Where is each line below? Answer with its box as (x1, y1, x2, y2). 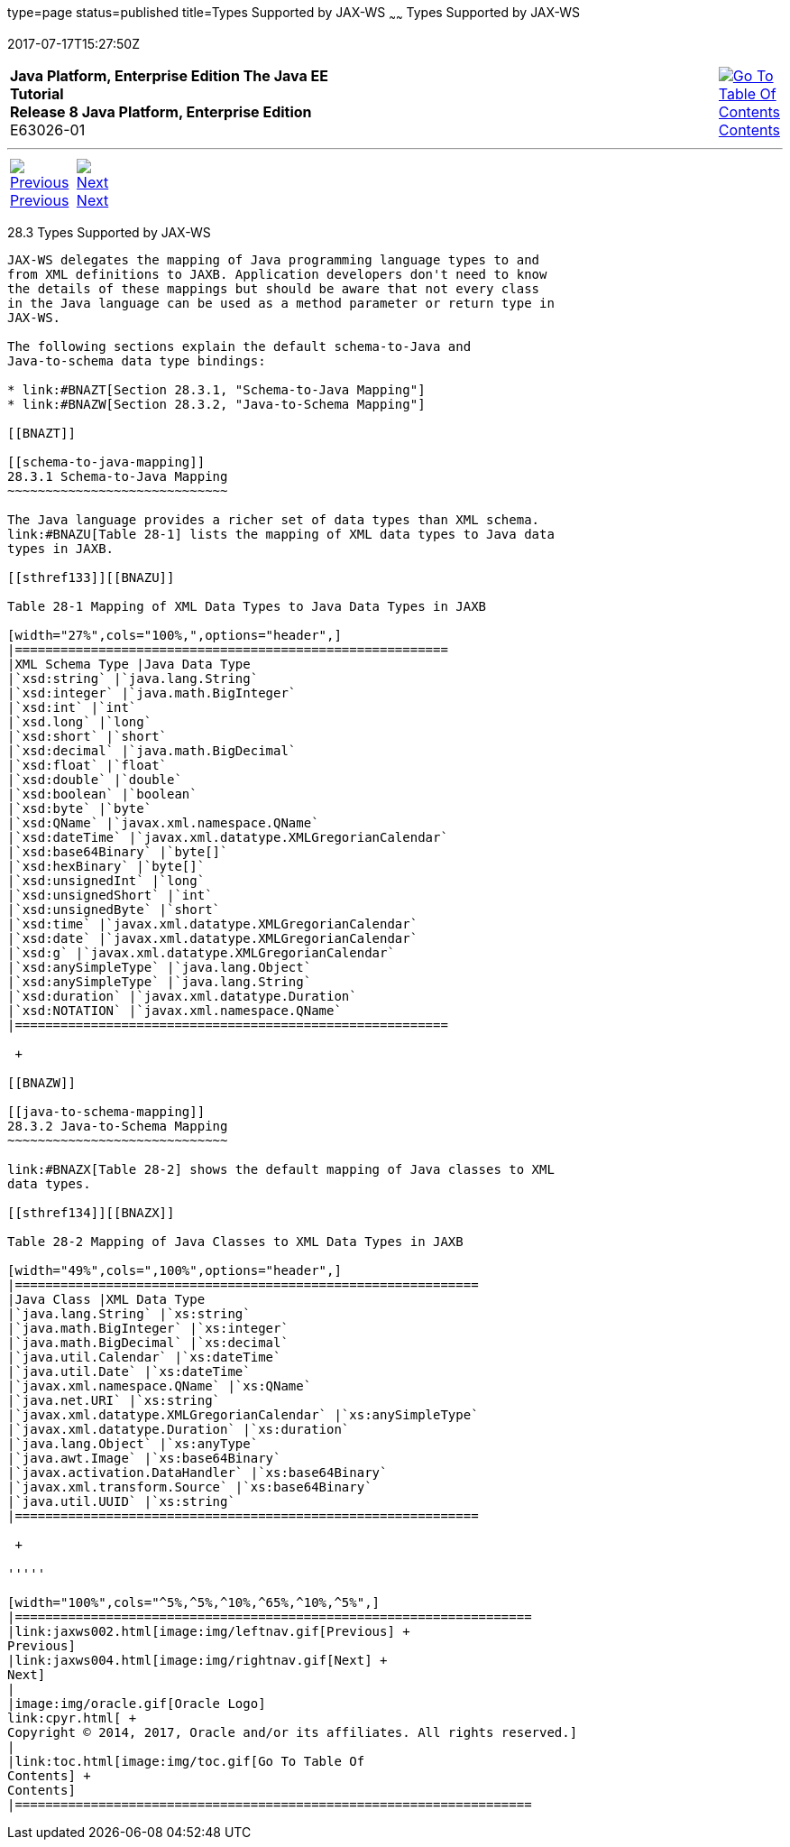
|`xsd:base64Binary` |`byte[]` (7, 844, 228, 859)
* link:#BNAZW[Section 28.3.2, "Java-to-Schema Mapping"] (7, 396, 426, 411)
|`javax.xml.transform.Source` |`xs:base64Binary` (7, 1479, 372, 1494)
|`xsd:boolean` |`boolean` (7, 786, 197, 801)
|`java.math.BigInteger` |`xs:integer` (7, 1320, 289, 1335)
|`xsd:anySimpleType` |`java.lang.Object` (7, 959, 312, 974)
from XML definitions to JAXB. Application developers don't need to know (7, 266, 547, 282)
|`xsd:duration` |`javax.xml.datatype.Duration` (7, 988, 357, 1003)
